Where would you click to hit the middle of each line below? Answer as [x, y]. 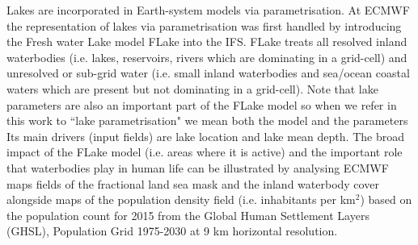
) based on [386, 199]
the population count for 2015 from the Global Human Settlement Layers [188, 215]
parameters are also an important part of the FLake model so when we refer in [202, 104]
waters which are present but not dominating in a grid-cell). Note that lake [192, 88]
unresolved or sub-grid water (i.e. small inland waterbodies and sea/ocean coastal [208, 73]
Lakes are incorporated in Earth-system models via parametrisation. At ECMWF [208, 10]
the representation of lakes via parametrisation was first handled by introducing [204, 25]
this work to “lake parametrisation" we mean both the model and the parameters [207, 120]
